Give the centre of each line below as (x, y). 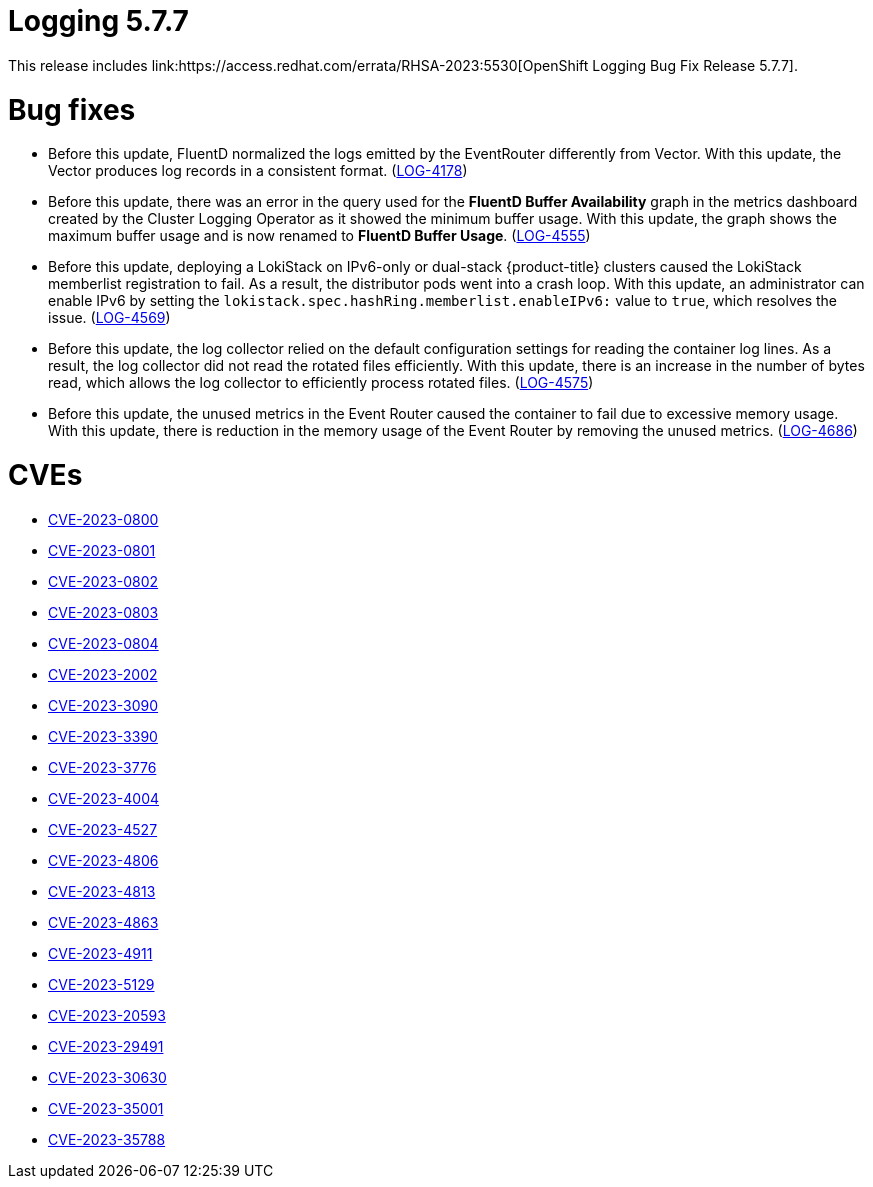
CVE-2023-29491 (106, 1046)
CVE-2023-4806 (103, 860)
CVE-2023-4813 (102, 891)
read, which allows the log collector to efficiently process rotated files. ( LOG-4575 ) (321, 383)
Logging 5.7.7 (98, 21)
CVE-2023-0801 (102, 550)
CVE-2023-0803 (103, 612)
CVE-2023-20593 (107, 1015)
